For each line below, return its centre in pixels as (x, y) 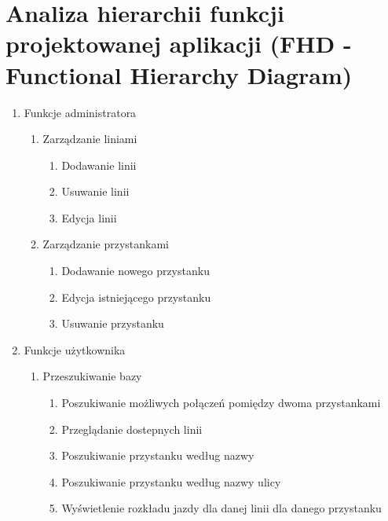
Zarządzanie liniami (90, 139)
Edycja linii (89, 217)
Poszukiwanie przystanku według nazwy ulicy (171, 481)
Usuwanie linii (95, 191)
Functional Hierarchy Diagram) (179, 74)
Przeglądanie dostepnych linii (132, 429)
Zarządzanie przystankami (106, 244)
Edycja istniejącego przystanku (136, 297)
